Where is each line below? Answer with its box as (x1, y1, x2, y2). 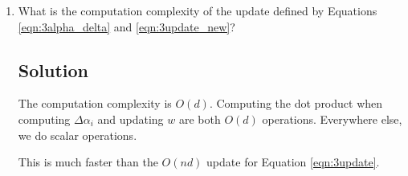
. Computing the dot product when (209, 95, 383, 112)
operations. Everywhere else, (262, 110, 402, 127)
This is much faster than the (18, 153, 158, 170)
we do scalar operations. (18, 126, 137, 143)
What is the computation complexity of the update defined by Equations (18, 2, 377, 18)
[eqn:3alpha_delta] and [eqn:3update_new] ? (18, 18, 235, 35)
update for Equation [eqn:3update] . (206, 153, 380, 170)
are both (178, 110, 221, 127)
